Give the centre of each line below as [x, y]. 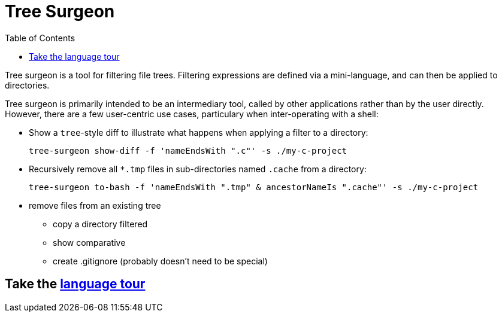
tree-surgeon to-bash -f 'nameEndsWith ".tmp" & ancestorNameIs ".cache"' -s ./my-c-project [254, 187]
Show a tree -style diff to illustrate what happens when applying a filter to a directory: [199, 132]
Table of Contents [40, 38]
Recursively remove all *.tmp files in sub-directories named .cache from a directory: [198, 169]
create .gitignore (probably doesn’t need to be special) [160, 261]
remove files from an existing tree [95, 205]
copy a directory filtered [100, 224]
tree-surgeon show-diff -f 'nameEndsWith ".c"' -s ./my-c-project [188, 150]
